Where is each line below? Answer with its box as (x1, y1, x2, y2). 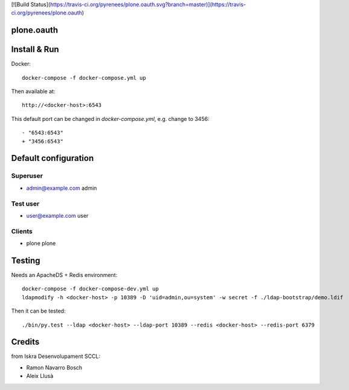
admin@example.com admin (26, 184, 97, 192)
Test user (11, 200, 40, 208)
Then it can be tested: (11, 307, 66, 314)
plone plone (26, 239, 56, 247)
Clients (11, 227, 33, 235)
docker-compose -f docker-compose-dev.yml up (22, 285, 159, 293)
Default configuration (11, 153, 94, 163)
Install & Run (11, 44, 60, 54)
